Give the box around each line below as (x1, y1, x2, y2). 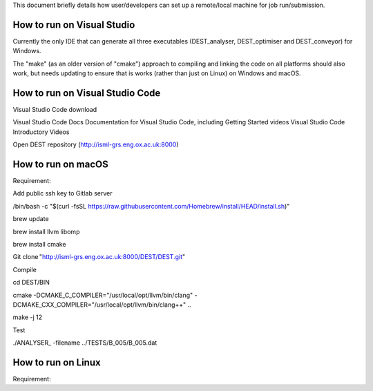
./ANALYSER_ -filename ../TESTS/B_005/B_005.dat (12, 338, 157, 347)
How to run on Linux (12, 356, 101, 368)
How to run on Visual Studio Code (12, 87, 161, 99)
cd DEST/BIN (12, 278, 50, 287)
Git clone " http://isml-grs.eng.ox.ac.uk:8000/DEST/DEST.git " (12, 253, 186, 261)
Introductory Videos (12, 128, 70, 136)
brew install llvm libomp (12, 227, 80, 236)
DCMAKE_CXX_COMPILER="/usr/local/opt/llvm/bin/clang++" (12, 301, 186, 309)
